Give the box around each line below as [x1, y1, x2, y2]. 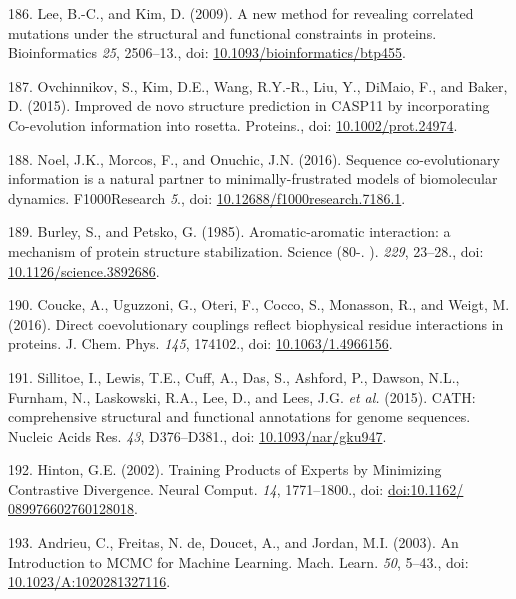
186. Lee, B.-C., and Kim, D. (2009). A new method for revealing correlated [8, 3, 474, 23]
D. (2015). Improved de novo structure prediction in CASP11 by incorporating [8, 95, 490, 116]
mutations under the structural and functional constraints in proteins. [8, 22, 437, 43]
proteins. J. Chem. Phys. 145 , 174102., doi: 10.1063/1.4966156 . [8, 333, 393, 354]
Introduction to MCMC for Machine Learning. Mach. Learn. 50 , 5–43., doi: [8, 551, 469, 572]
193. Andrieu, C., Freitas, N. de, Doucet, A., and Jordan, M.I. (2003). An [8, 532, 459, 553]
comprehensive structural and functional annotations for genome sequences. [8, 406, 471, 427]
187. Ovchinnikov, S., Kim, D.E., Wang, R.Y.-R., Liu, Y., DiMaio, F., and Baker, [8, 75, 508, 96]
